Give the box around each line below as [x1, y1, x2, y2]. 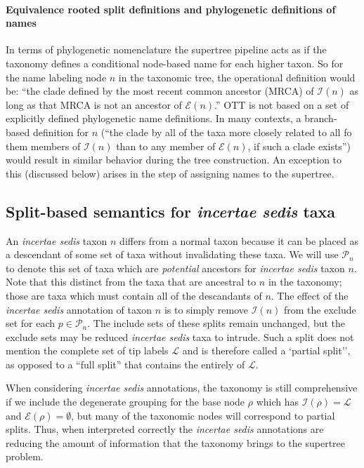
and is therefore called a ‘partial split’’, [182, 343, 351, 358]
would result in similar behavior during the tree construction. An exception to [6, 152, 342, 167]
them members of [6, 138, 81, 153]
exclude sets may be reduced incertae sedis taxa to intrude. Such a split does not [6, 329, 354, 344]
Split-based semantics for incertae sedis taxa [6, 200, 336, 222]
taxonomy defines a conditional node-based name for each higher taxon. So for [6, 55, 344, 70]
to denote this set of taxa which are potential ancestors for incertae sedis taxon [6, 260, 345, 275]
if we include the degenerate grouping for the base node [6, 394, 245, 409]
